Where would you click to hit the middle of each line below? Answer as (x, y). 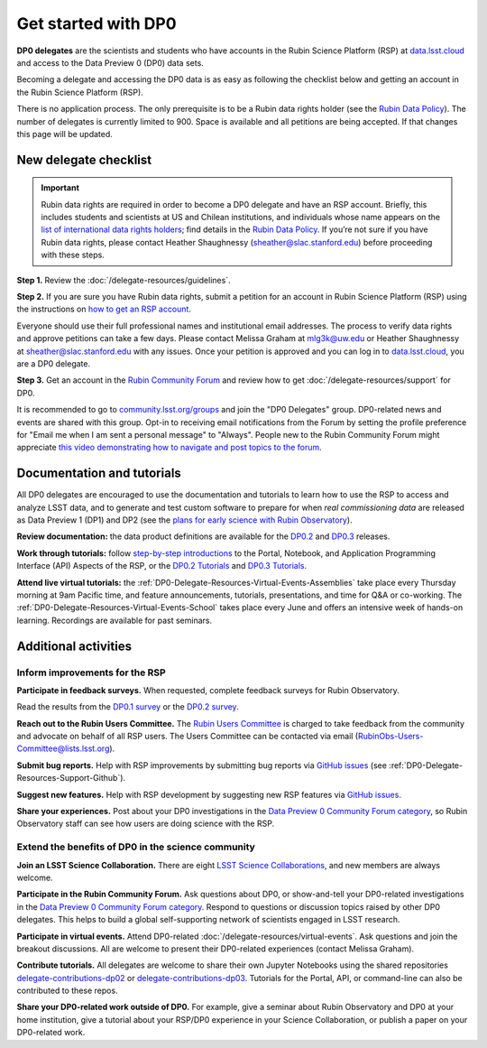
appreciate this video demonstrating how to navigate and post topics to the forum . (169, 448)
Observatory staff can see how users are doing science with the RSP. (146, 824)
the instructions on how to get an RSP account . (104, 309)
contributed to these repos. (67, 991)
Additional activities (74, 646)
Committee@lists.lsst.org (63, 748)
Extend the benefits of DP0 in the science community (136, 847)
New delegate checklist (84, 159)
